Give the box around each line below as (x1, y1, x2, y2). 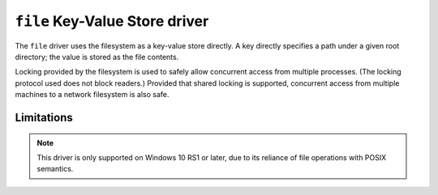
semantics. (36, 164, 74, 174)
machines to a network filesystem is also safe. (15, 90, 170, 100)
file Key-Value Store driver (15, 12, 209, 30)
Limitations (15, 110, 73, 125)
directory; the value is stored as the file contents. (15, 52, 179, 61)
